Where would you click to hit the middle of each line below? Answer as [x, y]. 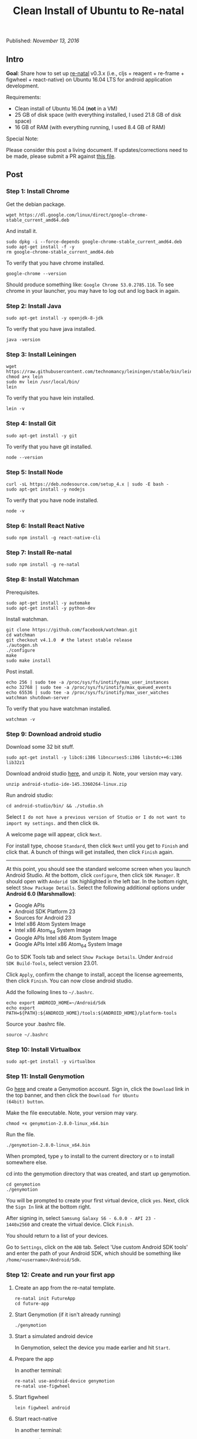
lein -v [16, 409]
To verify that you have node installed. [52, 500]
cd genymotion [23, 1185]
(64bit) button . [26, 1102]
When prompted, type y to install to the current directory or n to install [90, 1156]
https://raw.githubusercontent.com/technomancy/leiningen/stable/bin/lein [99, 372]
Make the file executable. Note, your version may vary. [72, 1113]
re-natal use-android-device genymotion [64, 1381]
